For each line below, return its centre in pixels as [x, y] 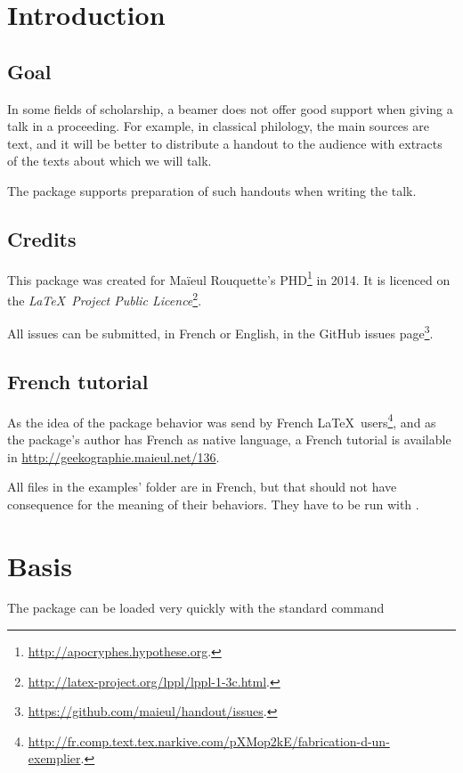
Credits [42, 238]
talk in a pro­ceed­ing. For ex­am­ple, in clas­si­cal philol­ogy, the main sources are [218, 126]
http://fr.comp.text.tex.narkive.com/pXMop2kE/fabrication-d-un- [209, 740]
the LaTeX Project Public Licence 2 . [105, 299]
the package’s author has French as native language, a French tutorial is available [229, 439]
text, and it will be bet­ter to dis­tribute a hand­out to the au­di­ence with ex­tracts [225, 143]
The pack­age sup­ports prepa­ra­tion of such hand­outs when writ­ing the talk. [212, 190]
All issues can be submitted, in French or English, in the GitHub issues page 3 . [220, 332]
